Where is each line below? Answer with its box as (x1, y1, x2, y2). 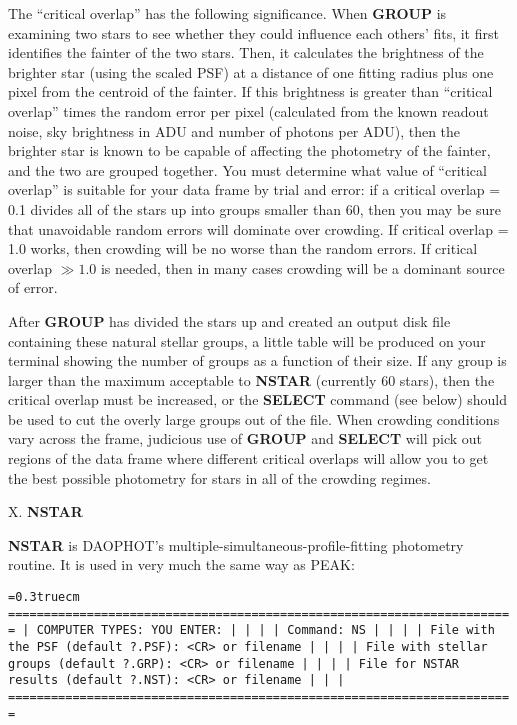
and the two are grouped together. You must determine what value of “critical (8, 159, 487, 180)
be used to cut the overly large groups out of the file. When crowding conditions (8, 408, 500, 429)
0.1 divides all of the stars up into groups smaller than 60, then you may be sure (8, 198, 501, 219)
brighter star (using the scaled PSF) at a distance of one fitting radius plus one (8, 61, 494, 82)
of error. (8, 277, 58, 298)
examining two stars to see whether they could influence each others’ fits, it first (8, 22, 499, 43)
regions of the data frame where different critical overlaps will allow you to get (8, 448, 489, 469)
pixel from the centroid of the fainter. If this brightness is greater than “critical (8, 81, 493, 102)
